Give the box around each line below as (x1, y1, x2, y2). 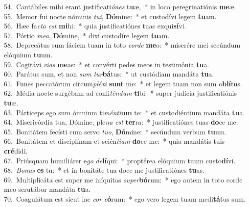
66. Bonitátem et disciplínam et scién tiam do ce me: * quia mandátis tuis (4, 136, 225, 146)
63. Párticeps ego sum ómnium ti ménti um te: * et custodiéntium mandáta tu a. (4, 107, 245, 117)
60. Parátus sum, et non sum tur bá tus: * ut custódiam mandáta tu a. (4, 69, 214, 79)
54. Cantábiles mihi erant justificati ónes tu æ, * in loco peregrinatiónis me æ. (4, 1, 236, 11)
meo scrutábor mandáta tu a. (4, 184, 91, 194)
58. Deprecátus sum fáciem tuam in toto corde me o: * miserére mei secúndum (4, 40, 241, 50)
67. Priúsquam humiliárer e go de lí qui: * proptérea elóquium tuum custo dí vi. (4, 155, 236, 165)
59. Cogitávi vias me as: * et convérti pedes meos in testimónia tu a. (4, 59, 209, 69)
